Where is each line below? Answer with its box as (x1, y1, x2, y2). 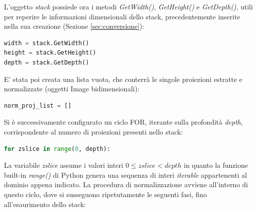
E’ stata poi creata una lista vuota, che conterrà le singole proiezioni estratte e (4, 73, 243, 84)
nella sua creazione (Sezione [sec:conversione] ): (4, 21, 145, 31)
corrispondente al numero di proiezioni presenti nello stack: (4, 126, 183, 137)
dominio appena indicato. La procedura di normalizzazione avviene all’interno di (4, 179, 248, 190)
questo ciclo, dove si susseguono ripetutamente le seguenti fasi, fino (4, 189, 207, 199)
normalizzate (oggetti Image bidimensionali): (4, 83, 140, 94)
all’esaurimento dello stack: (4, 199, 86, 209)
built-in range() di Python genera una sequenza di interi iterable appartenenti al (4, 169, 247, 180)
